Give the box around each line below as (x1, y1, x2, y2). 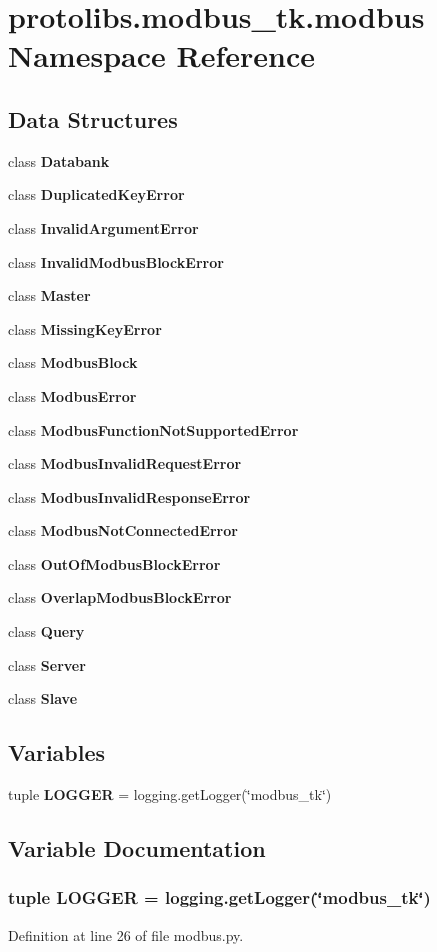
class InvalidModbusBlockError (8, 251, 224, 272)
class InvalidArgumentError (8, 217, 199, 238)
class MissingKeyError (8, 318, 162, 339)
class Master (8, 285, 91, 306)
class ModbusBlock (8, 352, 138, 373)
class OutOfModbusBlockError (8, 553, 221, 574)
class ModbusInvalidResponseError (8, 486, 251, 507)
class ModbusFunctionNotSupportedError (8, 419, 299, 440)
